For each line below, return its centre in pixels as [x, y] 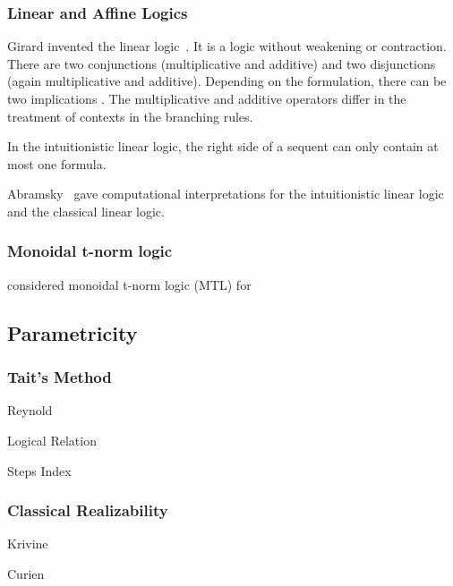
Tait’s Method [60, 377]
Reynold [30, 410]
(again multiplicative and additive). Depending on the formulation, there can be [227, 81]
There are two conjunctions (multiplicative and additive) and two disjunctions [222, 63]
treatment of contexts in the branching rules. [130, 116]
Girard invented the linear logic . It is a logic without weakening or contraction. [227, 46]
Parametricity [73, 332]
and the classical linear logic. [86, 211]
